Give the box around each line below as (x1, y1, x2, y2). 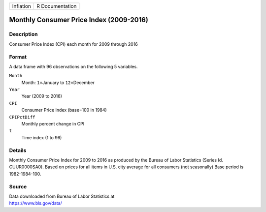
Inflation (12, 3, 32, 9)
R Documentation (36, 3, 77, 9)
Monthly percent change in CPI (21, 121, 85, 127)
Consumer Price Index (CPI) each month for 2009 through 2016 (9, 41, 138, 47)
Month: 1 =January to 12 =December (21, 79, 95, 86)
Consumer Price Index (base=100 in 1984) (21, 107, 107, 113)
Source (9, 183, 27, 190)
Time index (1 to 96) (21, 134, 62, 140)
